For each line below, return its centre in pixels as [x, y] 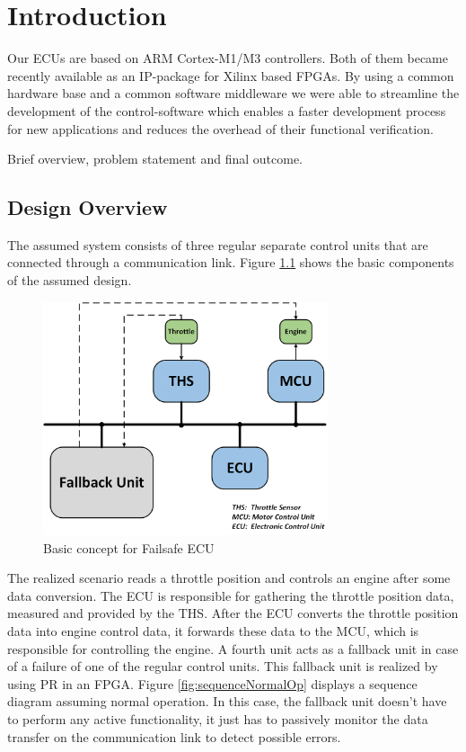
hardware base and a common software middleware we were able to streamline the [233, 93]
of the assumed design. [70, 280]
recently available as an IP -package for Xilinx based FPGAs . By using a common [231, 75]
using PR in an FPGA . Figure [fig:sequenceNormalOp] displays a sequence [212, 683]
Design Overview [88, 207]
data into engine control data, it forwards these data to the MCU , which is [213, 630]
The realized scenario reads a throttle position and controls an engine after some [229, 578]
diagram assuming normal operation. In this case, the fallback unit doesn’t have [227, 701]
